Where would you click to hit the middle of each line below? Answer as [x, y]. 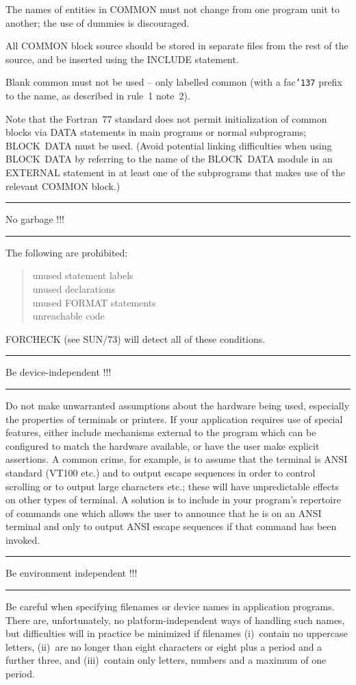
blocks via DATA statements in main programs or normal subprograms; [156, 132]
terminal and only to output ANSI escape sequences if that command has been [171, 526]
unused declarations [74, 288]
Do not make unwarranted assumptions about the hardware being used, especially [178, 405]
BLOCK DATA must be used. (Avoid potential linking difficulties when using [169, 145]
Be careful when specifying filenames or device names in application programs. [170, 606]
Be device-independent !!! [59, 372]
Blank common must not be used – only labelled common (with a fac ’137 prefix [174, 82]
